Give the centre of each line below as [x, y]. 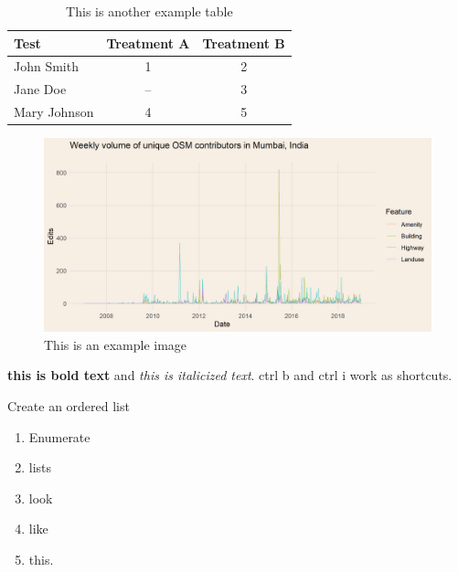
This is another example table [149, 11]
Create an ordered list [69, 406]
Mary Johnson [54, 112]
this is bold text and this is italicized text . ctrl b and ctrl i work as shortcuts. [230, 375]
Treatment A [148, 42]
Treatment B [244, 42]
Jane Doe [40, 89]
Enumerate [59, 436]
